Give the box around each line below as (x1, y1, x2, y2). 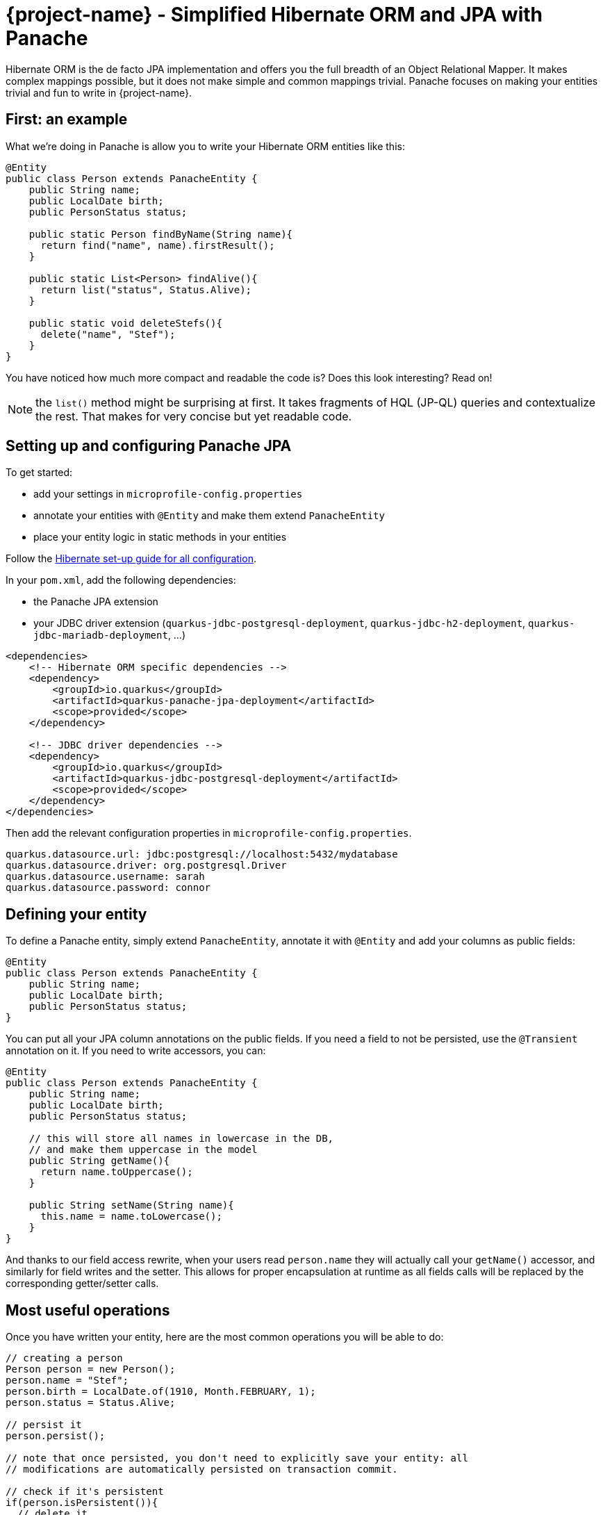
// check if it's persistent (6, 1486, 164, 1498)
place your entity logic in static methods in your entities (33, 531, 287, 543)
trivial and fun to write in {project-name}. (6, 86, 192, 99)
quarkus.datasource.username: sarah (6, 871, 205, 883)
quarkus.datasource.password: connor (6, 882, 211, 894)
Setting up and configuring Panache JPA (6, 437, 292, 455)
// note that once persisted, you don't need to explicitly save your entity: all (6, 1452, 468, 1464)
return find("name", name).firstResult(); (40, 239, 275, 251)
